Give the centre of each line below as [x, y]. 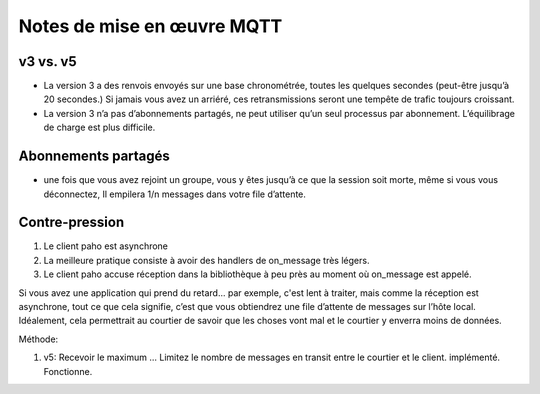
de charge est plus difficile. [99, 127]
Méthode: [38, 339]
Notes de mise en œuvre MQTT [150, 26]
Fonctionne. [68, 371]
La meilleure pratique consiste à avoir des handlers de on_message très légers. [206, 260]
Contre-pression [71, 222]
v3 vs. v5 [47, 61]
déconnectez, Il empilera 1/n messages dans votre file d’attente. [175, 194]
